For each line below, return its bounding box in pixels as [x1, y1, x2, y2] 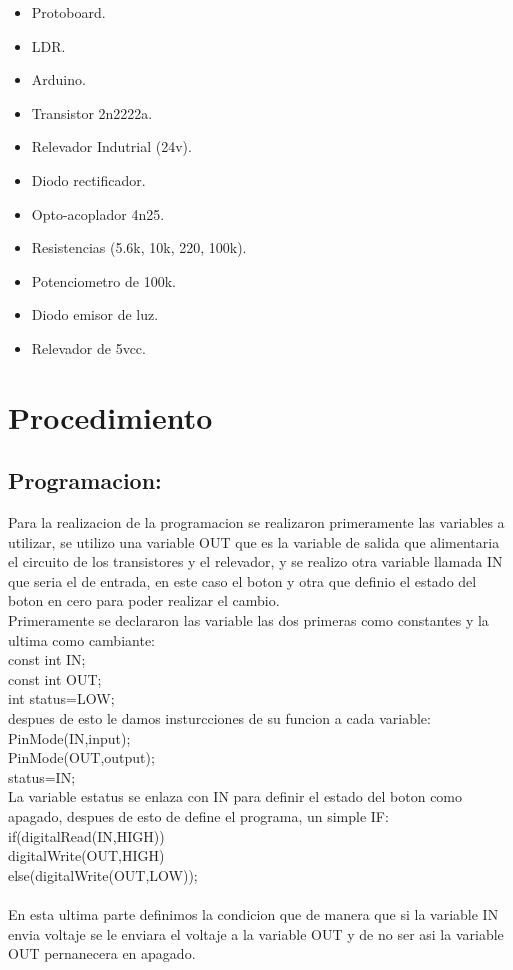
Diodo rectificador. [31, 169, 146, 190]
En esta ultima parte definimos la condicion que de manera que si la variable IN [8, 903, 499, 924]
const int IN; [8, 649, 86, 670]
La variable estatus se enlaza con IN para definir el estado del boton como [8, 786, 463, 807]
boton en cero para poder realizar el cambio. [8, 590, 280, 611]
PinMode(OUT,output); [8, 747, 155, 768]
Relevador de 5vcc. [31, 337, 146, 358]
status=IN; [8, 766, 76, 787]
